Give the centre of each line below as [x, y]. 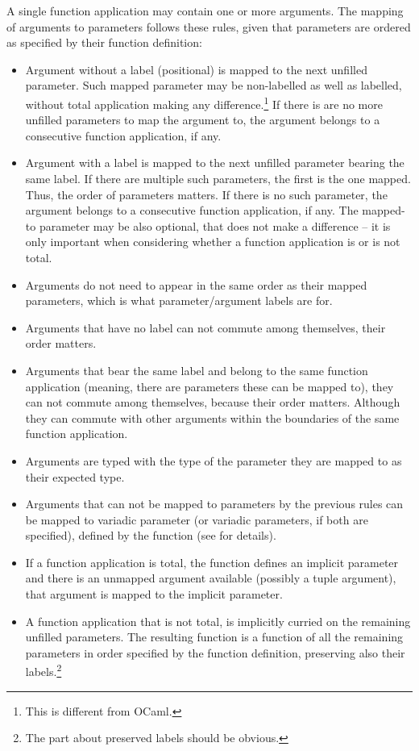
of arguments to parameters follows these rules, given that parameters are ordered [209, 26]
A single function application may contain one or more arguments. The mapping [205, 10]
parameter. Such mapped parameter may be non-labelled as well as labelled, [214, 85]
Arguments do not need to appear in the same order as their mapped [196, 284]
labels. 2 [44, 670]
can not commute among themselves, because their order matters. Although [213, 402]
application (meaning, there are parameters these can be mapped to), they [209, 386]
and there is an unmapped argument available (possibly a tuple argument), [211, 578]
